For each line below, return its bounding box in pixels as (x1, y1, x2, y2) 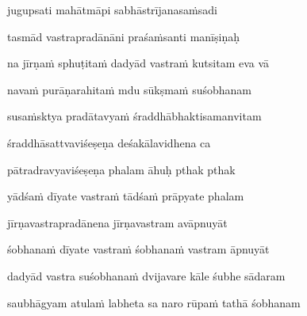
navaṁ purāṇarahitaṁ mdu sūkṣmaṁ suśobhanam (7, 81, 252, 97)
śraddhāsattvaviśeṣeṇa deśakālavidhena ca (7, 134, 211, 150)
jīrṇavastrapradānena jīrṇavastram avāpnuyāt (7, 214, 228, 230)
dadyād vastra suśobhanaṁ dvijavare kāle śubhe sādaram (7, 267, 286, 284)
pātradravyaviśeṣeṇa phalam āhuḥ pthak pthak (7, 161, 236, 177)
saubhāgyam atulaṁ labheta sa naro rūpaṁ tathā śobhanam (7, 294, 301, 310)
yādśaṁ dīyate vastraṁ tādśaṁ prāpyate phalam (7, 188, 244, 204)
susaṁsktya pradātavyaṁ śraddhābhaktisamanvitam (7, 108, 262, 124)
